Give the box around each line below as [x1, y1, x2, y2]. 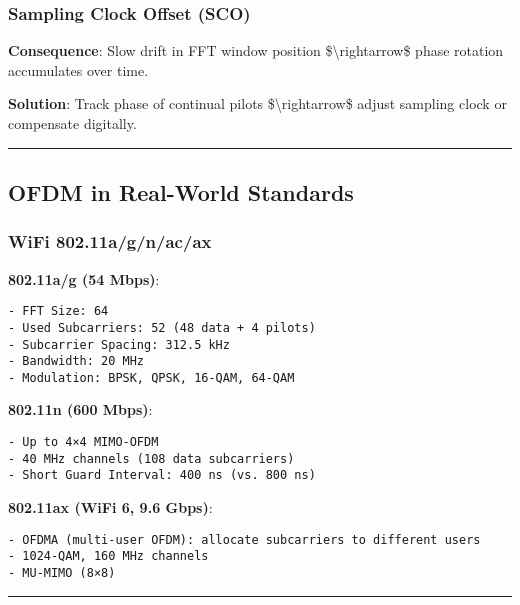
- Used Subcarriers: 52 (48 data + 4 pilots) [8, 320, 316, 335]
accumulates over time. [8, 59, 149, 80]
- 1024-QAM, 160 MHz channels [8, 549, 209, 564]
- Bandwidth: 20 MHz [8, 354, 145, 369]
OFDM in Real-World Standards [8, 176, 354, 207]
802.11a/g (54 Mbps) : [8, 268, 160, 289]
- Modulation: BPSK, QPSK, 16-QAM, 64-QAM [8, 370, 295, 385]
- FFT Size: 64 [8, 304, 109, 319]
